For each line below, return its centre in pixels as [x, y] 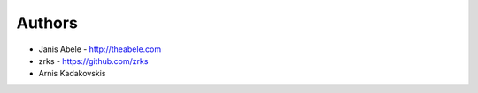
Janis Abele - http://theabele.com [100, 49]
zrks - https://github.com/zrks [93, 61]
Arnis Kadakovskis [72, 74]
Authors [47, 23]
